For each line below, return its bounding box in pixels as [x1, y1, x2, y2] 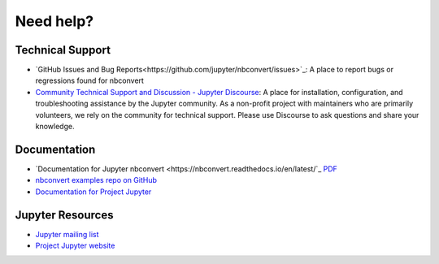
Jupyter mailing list [35, 229, 99, 239]
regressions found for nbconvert [35, 76, 144, 85]
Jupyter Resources [15, 208, 114, 222]
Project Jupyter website [35, 240, 115, 250]
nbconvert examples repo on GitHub [35, 175, 158, 185]
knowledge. [35, 122, 75, 132]
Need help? [15, 12, 93, 30]
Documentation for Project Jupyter [35, 187, 152, 197]
